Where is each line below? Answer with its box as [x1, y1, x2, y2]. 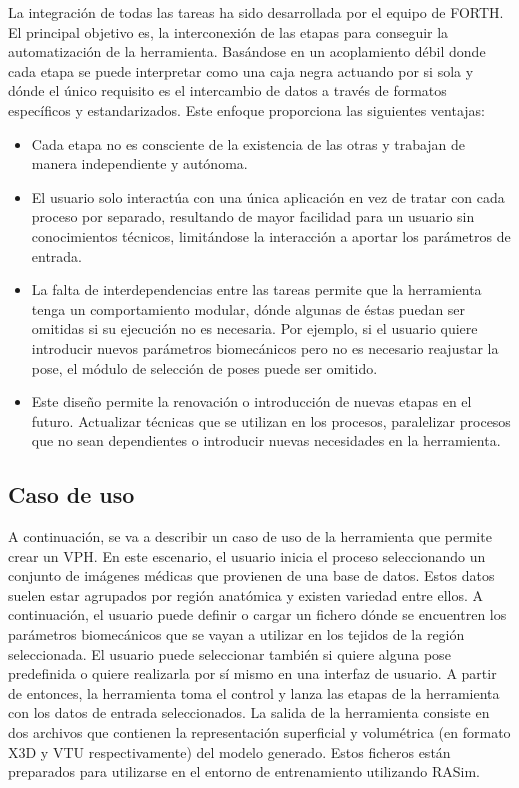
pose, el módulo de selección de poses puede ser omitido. [31, 357, 378, 378]
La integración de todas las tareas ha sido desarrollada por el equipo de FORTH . [8, 2, 504, 22]
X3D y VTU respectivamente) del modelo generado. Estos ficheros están [8, 741, 451, 762]
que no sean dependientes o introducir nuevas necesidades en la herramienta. [31, 430, 501, 451]
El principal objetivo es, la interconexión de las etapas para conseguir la [8, 21, 449, 42]
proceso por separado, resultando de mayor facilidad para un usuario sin [31, 206, 475, 227]
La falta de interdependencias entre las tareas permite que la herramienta [31, 279, 482, 300]
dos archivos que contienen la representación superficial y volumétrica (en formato [8, 722, 511, 743]
